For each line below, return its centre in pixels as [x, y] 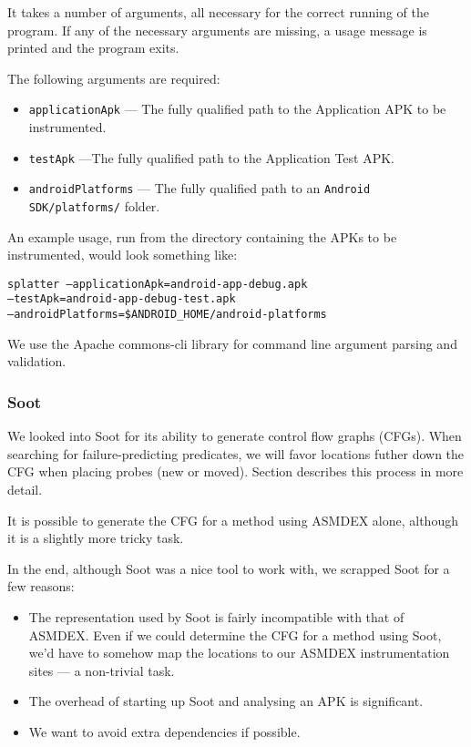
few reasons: [41, 586]
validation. [37, 361]
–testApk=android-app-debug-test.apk [122, 299]
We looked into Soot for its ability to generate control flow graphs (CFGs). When [235, 436]
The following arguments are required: [114, 78]
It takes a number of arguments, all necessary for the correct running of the [218, 12]
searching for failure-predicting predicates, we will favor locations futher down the [236, 453]
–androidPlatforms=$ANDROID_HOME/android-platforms [167, 315]
